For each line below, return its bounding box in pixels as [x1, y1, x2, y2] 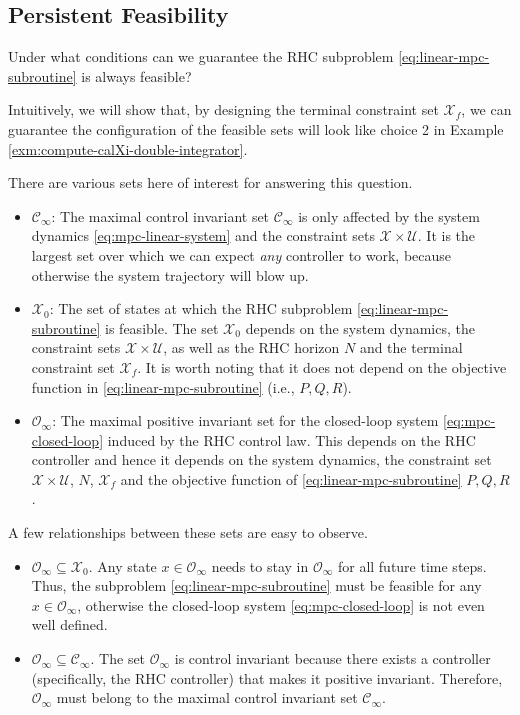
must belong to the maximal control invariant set [56, 687, 358, 708]
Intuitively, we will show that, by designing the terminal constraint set [8, 99, 439, 120]
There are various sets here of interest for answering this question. [8, 172, 413, 193]
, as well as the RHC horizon [163, 337, 340, 358]
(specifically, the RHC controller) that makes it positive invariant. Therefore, [31, 667, 503, 688]
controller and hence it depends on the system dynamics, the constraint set [31, 449, 492, 470]
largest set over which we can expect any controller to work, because [31, 244, 452, 265]
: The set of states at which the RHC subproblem [49, 298, 353, 319]
